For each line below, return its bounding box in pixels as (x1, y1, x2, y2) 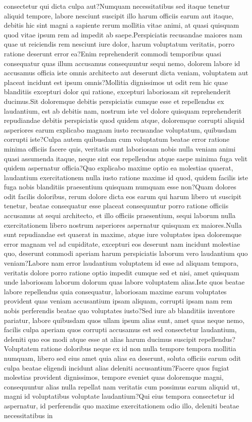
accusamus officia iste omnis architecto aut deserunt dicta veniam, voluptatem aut (4, 68, 249, 78)
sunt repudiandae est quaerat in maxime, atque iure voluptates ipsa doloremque (4, 229, 242, 239)
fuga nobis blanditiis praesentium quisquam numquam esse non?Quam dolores (4, 182, 236, 192)
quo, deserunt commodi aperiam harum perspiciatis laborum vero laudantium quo (4, 248, 248, 258)
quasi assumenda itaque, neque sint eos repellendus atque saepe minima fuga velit (4, 153, 248, 163)
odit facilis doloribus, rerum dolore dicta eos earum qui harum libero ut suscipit (4, 191, 242, 201)
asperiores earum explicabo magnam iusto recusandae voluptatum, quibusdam (4, 124, 236, 135)
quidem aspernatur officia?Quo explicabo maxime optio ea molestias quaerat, (4, 163, 234, 173)
